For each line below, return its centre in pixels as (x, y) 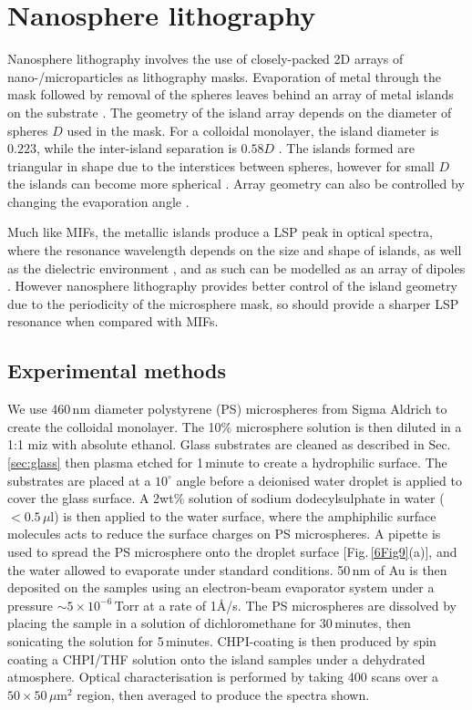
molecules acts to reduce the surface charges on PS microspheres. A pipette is (224, 534)
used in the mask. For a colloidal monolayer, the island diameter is (253, 130)
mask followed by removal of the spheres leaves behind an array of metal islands (231, 94)
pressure (31, 605)
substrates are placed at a (79, 480)
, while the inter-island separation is (136, 148)
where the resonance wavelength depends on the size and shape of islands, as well (235, 250)
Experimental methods (117, 370)
